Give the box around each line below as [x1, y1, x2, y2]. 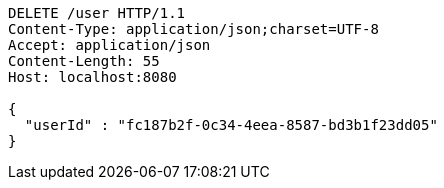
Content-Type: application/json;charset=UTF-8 [8, 21, 379, 37]
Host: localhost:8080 [8, 69, 177, 85]
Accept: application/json [8, 37, 211, 53]
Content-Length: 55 [8, 53, 160, 69]
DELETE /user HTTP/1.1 [8, 5, 186, 21]
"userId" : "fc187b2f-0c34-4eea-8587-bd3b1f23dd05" [24, 117, 438, 133]
